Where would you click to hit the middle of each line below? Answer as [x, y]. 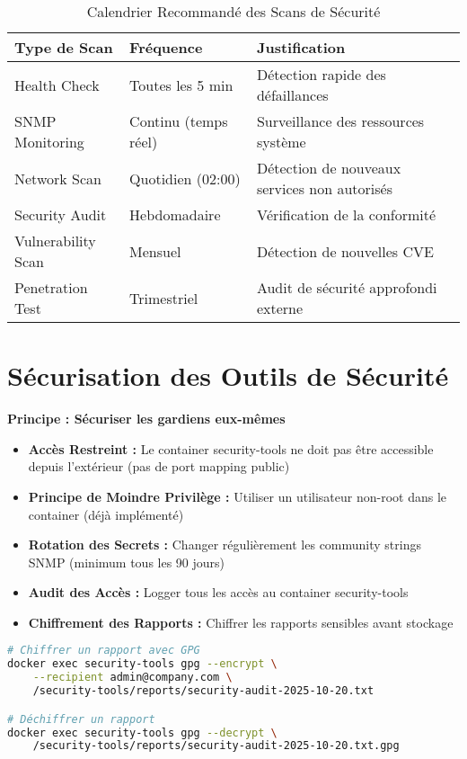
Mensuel [155, 251]
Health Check [57, 85]
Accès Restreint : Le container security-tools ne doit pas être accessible [231, 448]
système [281, 142]
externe [280, 308]
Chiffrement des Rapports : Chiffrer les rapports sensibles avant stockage [241, 622]
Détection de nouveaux [329, 168]
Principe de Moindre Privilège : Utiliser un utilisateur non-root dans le [238, 496]
